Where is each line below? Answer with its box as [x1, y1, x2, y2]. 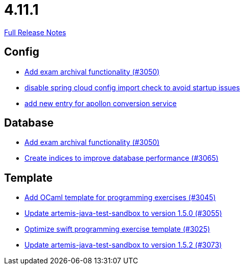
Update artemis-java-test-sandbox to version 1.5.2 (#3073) [24, 240, 222, 250]
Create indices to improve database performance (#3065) [24, 154, 219, 163]
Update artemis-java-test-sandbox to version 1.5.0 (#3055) [24, 209, 222, 218]
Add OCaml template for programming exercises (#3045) [24, 193, 216, 202]
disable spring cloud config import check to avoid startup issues [24, 83, 240, 92]
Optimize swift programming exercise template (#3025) [24, 225, 210, 234]
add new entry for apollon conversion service [24, 99, 177, 108]
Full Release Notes [4, 28, 66, 37]
